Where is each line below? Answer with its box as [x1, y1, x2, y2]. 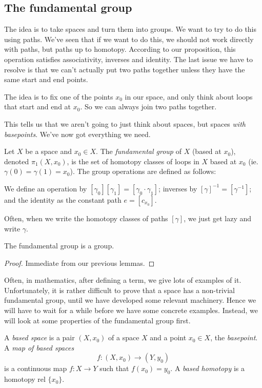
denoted [4, 156, 29, 166]
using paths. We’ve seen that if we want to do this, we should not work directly [4, 33, 254, 44]
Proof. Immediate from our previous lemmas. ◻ [4, 257, 155, 268]
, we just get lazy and [184, 212, 252, 223]
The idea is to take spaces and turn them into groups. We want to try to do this [4, 24, 257, 34]
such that [99, 363, 129, 374]
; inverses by [158, 183, 197, 193]
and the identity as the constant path [4, 194, 122, 205]
